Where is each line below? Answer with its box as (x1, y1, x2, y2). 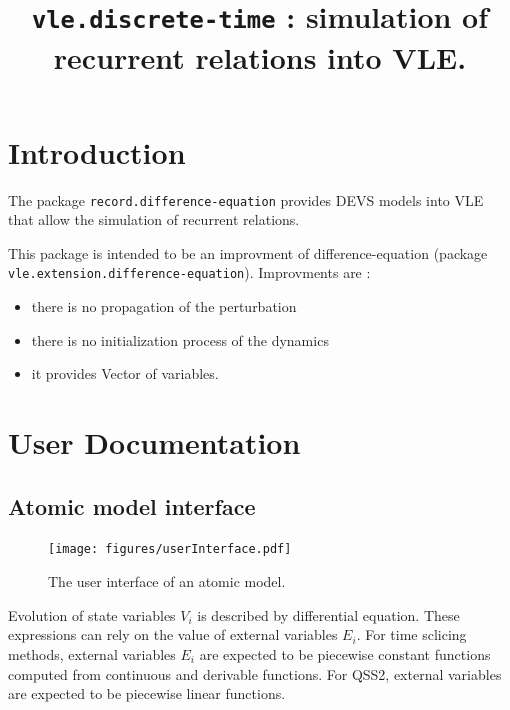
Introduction (8, 131, 186, 172)
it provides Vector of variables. (31, 363, 219, 384)
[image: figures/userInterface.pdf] (48, 542, 292, 557)
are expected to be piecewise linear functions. (8, 683, 286, 704)
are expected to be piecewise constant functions (199, 643, 491, 664)
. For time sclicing (356, 624, 467, 645)
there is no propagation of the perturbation (31, 296, 297, 317)
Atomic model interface (8, 490, 256, 521)
